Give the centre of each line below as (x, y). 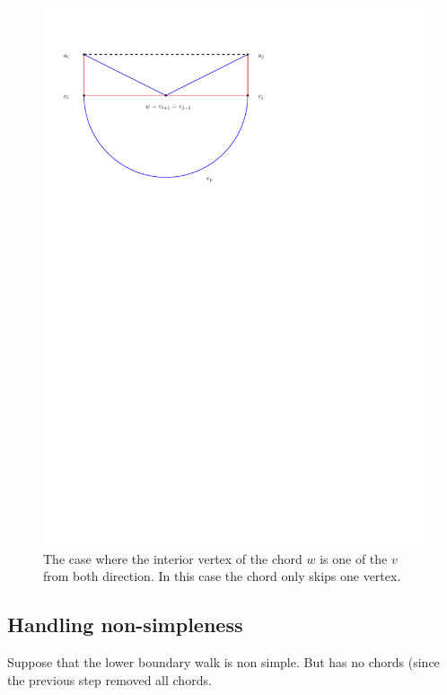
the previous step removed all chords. (110, 679)
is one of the (354, 558)
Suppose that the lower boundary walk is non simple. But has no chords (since (223, 661)
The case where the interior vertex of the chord (173, 558)
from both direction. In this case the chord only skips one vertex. (222, 576)
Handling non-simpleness (125, 625)
